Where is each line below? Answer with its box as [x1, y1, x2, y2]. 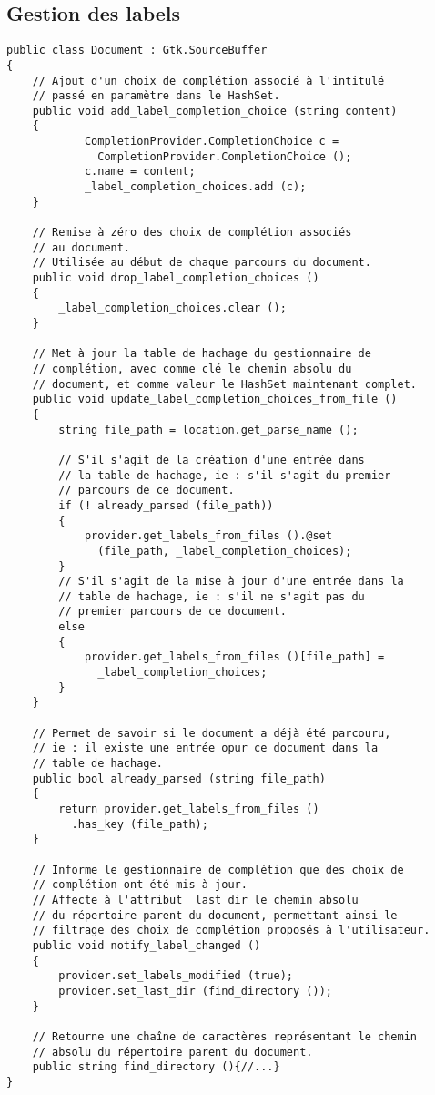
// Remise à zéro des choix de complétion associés [32, 226, 352, 240]
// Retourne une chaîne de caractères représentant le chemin [32, 1029, 418, 1043]
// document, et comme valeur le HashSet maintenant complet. [32, 377, 418, 391]
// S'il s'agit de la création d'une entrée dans [58, 453, 365, 466]
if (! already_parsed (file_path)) [58, 498, 274, 512]
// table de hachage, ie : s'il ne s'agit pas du [58, 589, 365, 603]
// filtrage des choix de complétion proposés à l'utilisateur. [32, 924, 430, 937]
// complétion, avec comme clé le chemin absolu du [32, 362, 352, 375]
